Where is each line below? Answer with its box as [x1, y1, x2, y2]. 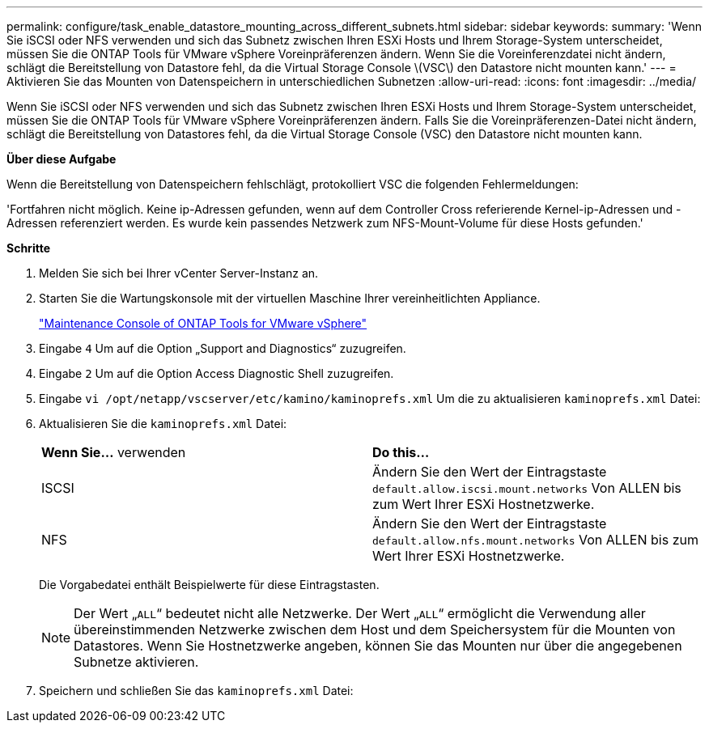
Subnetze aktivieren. [74, 654, 199, 670]
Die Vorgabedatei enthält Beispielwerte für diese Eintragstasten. [39, 578, 380, 591]
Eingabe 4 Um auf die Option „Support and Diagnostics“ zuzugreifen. [39, 341, 406, 355]
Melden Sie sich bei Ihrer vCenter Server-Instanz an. [39, 266, 319, 280]
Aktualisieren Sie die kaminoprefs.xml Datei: [39, 417, 287, 430]
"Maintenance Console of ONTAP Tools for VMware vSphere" [39, 316, 367, 330]
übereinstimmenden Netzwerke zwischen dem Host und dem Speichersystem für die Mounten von [74, 621, 676, 638]
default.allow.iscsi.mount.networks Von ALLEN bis [372, 480, 681, 496]
